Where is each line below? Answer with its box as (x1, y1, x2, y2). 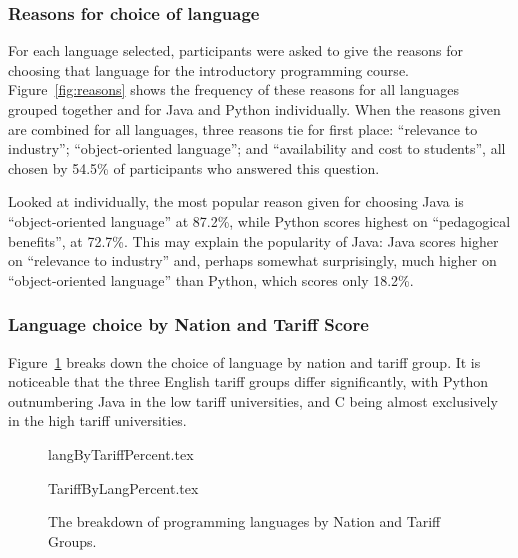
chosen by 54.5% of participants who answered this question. (8, 157, 380, 178)
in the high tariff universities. (8, 410, 187, 431)
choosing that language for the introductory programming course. (8, 59, 409, 80)
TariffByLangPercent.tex (48, 477, 199, 498)
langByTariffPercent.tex (48, 443, 194, 464)
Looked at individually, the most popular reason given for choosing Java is (8, 191, 464, 212)
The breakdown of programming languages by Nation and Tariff (48, 511, 441, 532)
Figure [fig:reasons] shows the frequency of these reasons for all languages (8, 79, 459, 100)
